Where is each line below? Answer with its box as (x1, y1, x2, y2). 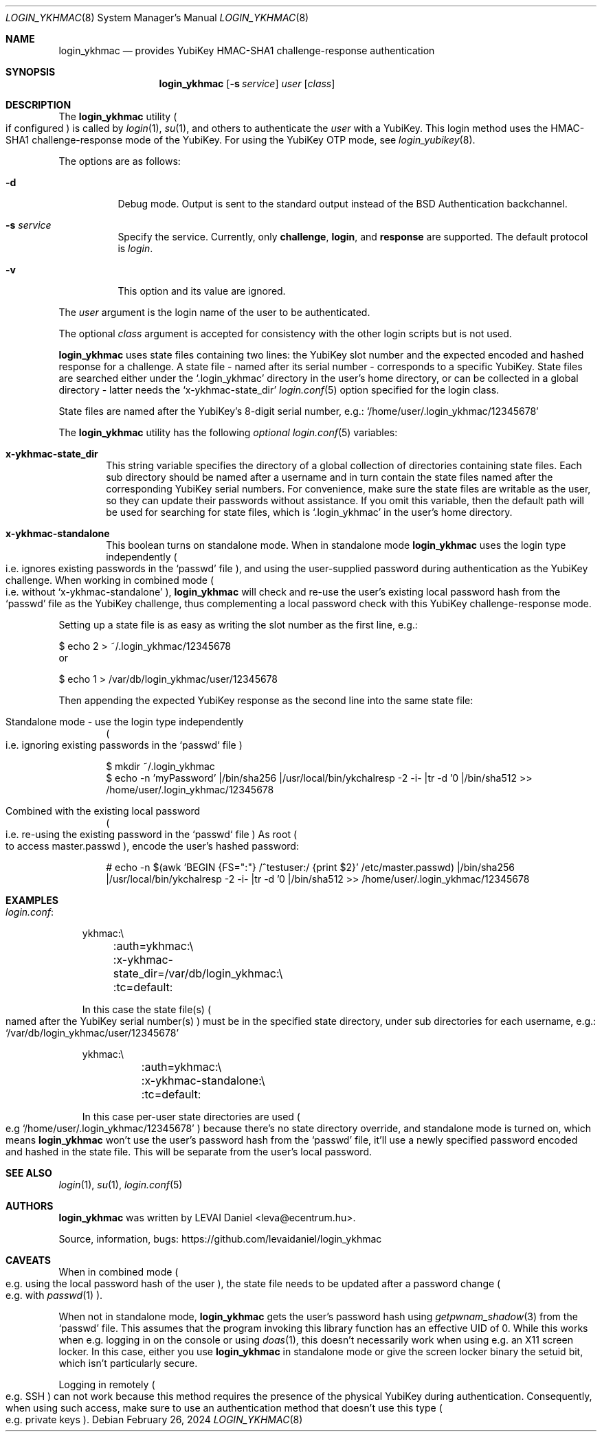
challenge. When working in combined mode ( (5, 574, 214, 586)
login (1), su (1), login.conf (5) (58, 1179, 183, 1190)
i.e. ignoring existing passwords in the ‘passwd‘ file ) (5, 739, 243, 751)
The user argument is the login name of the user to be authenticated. (58, 306, 370, 318)
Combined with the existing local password (5, 805, 201, 817)
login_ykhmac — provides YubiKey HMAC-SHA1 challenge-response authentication (58, 45, 435, 56)
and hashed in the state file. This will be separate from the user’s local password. (5, 1146, 372, 1157)
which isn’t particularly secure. (58, 1357, 198, 1369)
